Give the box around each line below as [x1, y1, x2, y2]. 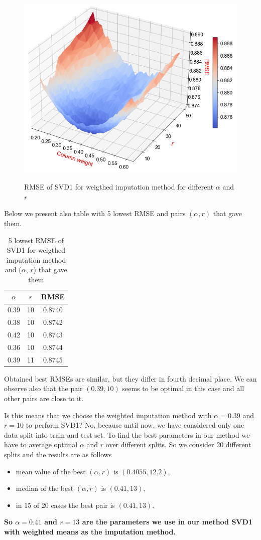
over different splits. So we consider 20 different [105, 439, 251, 450]
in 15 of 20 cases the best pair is [16, 499, 115, 510]
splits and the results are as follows [4, 449, 112, 459]
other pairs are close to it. [4, 393, 84, 403]
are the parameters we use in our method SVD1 [82, 516, 252, 527]
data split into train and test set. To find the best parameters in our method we [4, 429, 250, 440]
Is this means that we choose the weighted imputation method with [4, 410, 212, 420]
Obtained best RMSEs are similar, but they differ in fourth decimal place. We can [4, 373, 257, 384]
